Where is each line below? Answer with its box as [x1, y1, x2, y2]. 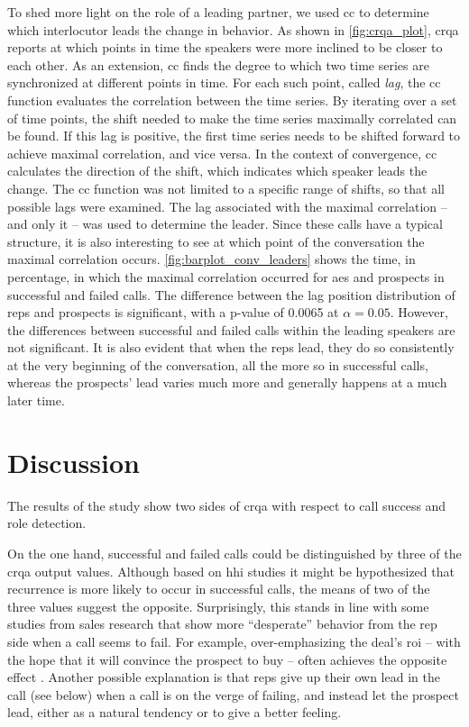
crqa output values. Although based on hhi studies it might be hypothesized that [7, 561, 455, 580]
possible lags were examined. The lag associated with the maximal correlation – [7, 196, 447, 215]
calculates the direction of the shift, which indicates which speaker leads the [7, 161, 428, 180]
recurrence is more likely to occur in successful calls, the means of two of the [7, 579, 430, 598]
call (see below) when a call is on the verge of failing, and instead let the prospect [7, 685, 459, 704]
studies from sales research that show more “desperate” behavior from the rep [7, 614, 437, 633]
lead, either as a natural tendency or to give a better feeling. [7, 703, 342, 722]
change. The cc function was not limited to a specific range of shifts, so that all [7, 178, 445, 197]
